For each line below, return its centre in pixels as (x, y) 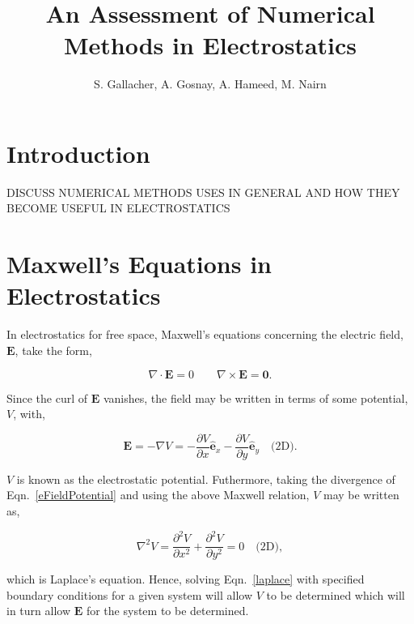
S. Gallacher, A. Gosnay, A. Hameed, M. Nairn (210, 84)
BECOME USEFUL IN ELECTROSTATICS (118, 208)
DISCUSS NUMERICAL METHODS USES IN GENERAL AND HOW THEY (203, 192)
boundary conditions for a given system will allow (130, 594)
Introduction (78, 153)
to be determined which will (336, 594)
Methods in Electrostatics (210, 45)
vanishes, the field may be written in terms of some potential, (256, 397)
